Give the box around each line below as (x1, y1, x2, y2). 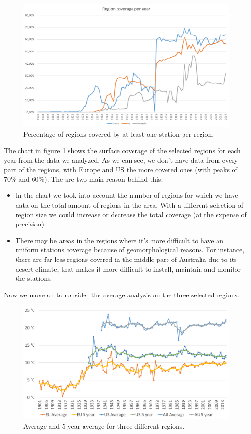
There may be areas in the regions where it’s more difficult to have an (15, 235, 223, 245)
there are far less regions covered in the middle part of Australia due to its (15, 254, 237, 264)
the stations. (15, 273, 52, 283)
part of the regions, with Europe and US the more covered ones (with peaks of (4, 164, 237, 174)
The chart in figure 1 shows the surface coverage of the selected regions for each (4, 145, 241, 155)
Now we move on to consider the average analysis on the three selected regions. (4, 289, 240, 299)
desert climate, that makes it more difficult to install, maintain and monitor (15, 263, 241, 274)
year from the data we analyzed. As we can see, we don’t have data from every (4, 155, 238, 165)
